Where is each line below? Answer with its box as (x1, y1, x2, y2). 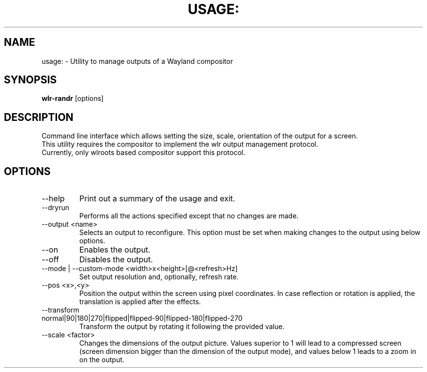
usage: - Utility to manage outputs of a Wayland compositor (41, 57, 233, 65)
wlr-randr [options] (41, 94, 104, 103)
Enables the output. (79, 245, 151, 255)
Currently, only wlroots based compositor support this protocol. (41, 148, 246, 157)
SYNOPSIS (4, 74, 57, 86)
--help (41, 194, 65, 204)
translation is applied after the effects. (79, 297, 201, 306)
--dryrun (41, 203, 70, 212)
